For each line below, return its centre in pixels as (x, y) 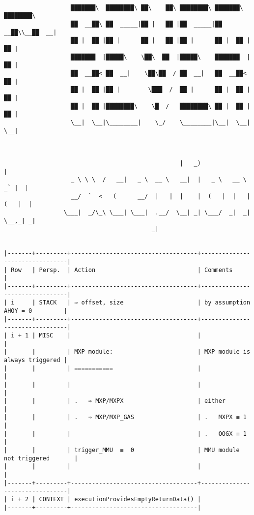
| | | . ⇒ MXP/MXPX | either (115, 401)
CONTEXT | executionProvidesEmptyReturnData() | (120, 500)
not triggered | (41, 458)
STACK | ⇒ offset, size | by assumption (145, 303)
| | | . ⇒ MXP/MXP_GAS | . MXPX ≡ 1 (125, 417)
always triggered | (36, 360)
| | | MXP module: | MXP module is (127, 352)
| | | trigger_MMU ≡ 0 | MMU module (122, 450)
